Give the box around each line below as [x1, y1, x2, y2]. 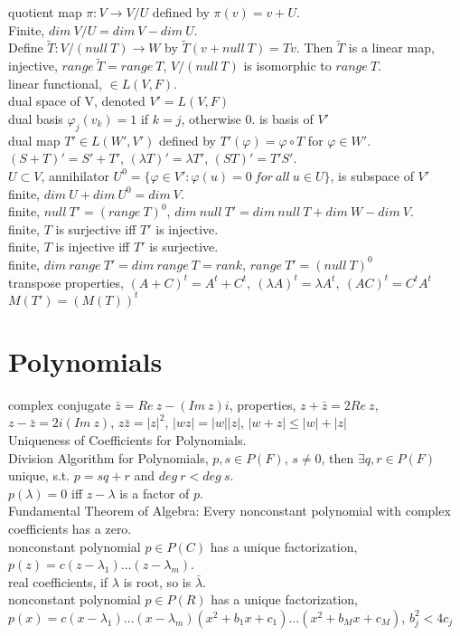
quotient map [8, 3, 82, 21]
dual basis [8, 109, 63, 128]
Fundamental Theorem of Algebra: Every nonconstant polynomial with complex [8, 501, 451, 520]
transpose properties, [8, 272, 124, 291]
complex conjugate [8, 394, 111, 413]
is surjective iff [55, 219, 136, 238]
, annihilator [41, 166, 109, 185]
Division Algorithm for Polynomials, [8, 448, 209, 467]
